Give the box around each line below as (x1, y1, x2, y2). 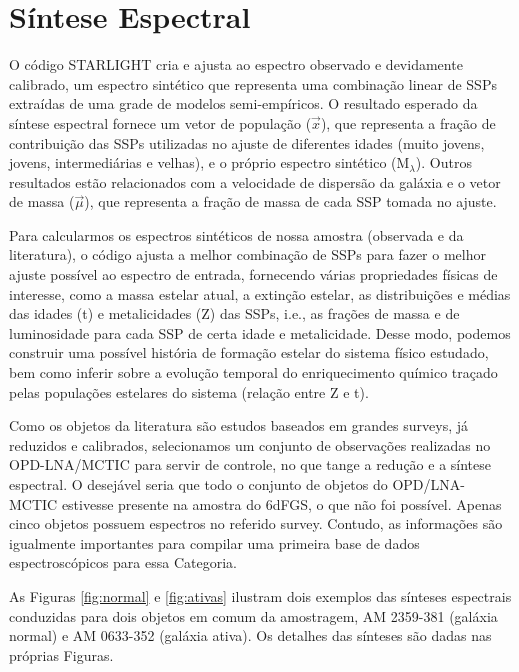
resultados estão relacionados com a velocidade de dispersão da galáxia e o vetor (9, 171, 501, 192)
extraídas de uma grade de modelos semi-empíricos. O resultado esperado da (9, 93, 478, 114)
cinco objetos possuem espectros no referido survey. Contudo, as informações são (9, 513, 503, 534)
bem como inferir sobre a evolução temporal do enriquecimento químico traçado (9, 362, 498, 383)
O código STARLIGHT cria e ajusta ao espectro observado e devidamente (9, 54, 463, 75)
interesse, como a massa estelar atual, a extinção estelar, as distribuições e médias (9, 283, 511, 304)
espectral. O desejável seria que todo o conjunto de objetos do (9, 474, 388, 494)
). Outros (415, 152, 472, 173)
